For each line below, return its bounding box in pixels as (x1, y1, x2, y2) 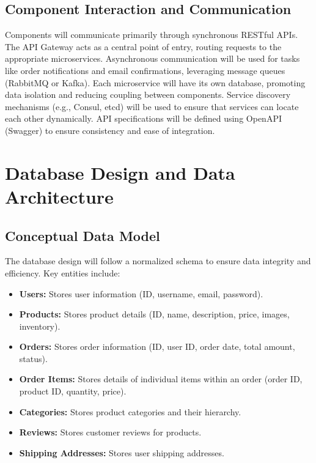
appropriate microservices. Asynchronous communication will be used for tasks (5, 52, 300, 65)
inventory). (19, 319, 61, 332)
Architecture (5, 183, 114, 209)
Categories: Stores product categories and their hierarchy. (19, 405, 241, 418)
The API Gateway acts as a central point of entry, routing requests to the (5, 40, 282, 53)
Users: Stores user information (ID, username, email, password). (19, 287, 263, 300)
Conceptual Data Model (5, 226, 160, 245)
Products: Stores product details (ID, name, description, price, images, (19, 308, 290, 320)
